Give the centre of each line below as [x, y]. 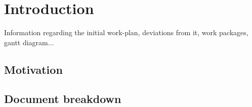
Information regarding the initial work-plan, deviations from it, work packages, [126, 32]
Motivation [33, 69]
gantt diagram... [29, 42]
